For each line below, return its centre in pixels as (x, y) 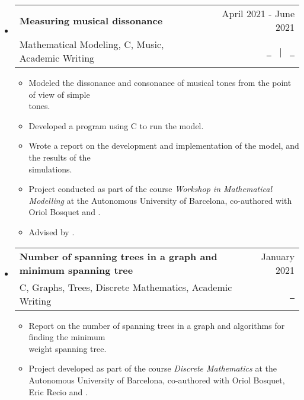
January (278, 256)
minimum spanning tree (76, 270)
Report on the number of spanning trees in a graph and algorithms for (157, 325)
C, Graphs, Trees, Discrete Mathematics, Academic (126, 287)
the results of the (60, 157)
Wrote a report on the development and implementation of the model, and (164, 145)
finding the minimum (67, 337)
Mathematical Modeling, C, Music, (92, 44)
